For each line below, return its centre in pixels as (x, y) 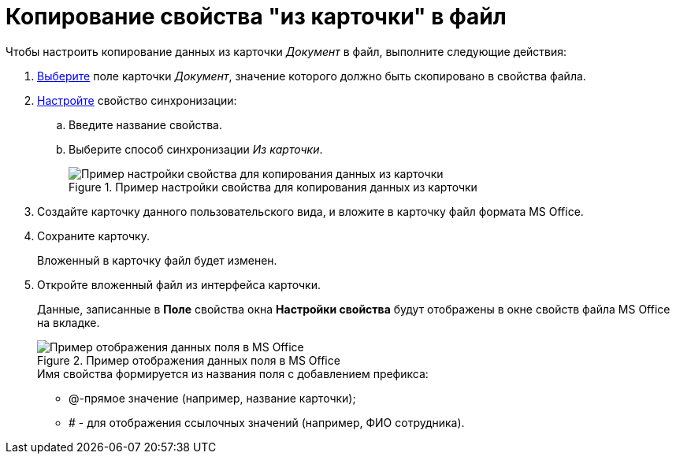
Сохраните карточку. (93, 236)
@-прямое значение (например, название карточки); (212, 398)
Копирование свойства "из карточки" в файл (256, 17)
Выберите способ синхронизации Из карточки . (196, 149)
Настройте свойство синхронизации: (137, 100)
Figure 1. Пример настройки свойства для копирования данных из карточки (273, 187)
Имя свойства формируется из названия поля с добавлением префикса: (233, 373)
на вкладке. (69, 322)
